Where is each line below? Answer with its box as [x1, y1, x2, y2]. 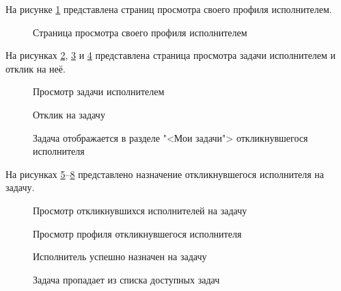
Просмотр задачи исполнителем [33, 84, 165, 99]
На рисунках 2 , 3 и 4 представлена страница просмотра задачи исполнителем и [5, 48, 336, 62]
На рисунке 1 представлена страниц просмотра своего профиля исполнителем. [5, 2, 332, 16]
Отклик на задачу [33, 107, 105, 121]
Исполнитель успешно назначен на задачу [33, 249, 207, 264]
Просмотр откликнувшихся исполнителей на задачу [33, 203, 247, 217]
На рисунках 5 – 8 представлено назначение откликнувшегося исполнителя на [5, 166, 325, 181]
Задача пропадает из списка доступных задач [33, 272, 220, 286]
